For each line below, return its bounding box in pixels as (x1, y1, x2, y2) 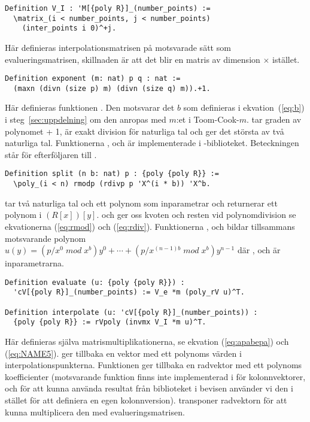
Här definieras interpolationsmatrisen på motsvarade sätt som (5, 41, 231, 53)
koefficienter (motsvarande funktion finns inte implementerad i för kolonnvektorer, (5, 370, 306, 382)
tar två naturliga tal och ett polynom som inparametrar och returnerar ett (5, 196, 278, 209)
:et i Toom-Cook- (176, 113, 239, 126)
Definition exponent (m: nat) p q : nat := (5, 74, 181, 83)
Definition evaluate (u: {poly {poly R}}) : (5, 278, 185, 287)
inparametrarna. (5, 257, 64, 269)
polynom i (5, 208, 42, 221)
